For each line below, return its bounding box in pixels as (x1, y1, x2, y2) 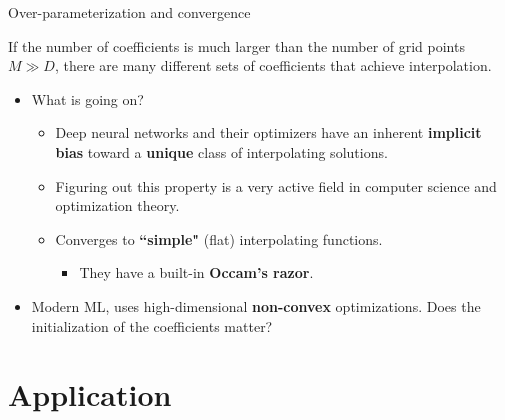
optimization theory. (55, 195, 180, 216)
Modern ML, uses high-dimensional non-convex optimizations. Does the (31, 295, 481, 316)
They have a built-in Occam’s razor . (79, 262, 314, 283)
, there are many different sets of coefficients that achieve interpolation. (54, 55, 492, 76)
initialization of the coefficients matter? (31, 315, 273, 336)
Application (8, 374, 172, 415)
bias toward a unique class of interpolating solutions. (55, 141, 388, 162)
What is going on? (31, 88, 144, 109)
